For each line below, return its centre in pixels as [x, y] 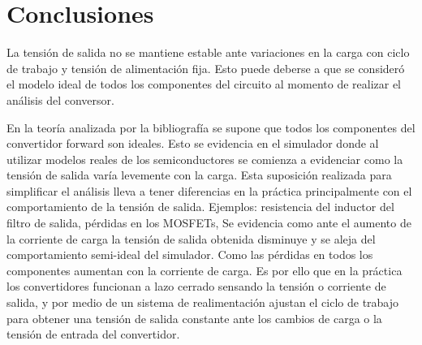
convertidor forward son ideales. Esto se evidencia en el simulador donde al [193, 143]
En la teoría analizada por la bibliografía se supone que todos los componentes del [211, 127]
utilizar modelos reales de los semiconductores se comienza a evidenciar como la [205, 159]
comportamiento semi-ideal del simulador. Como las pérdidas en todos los [190, 254]
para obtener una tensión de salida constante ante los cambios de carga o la [194, 318]
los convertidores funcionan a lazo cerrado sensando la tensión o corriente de [196, 286]
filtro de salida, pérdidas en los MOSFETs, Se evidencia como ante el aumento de [209, 223]
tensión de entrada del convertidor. [93, 334]
